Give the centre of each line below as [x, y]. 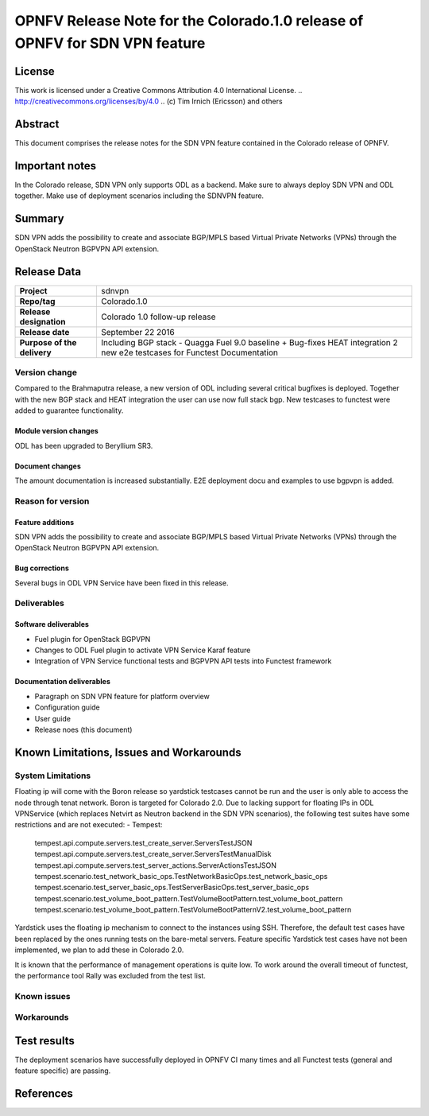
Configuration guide [68, 707]
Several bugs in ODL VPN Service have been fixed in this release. [122, 583]
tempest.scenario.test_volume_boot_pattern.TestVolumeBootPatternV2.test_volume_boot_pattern [193, 910]
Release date [44, 332]
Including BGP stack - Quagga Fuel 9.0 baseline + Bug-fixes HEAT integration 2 [249, 342]
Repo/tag [37, 301]
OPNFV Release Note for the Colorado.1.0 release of [189, 21]
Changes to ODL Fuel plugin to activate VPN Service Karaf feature [143, 650]
